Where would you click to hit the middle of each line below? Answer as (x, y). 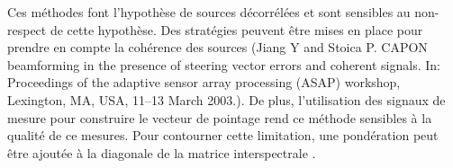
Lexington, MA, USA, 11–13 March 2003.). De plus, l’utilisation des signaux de (226, 99)
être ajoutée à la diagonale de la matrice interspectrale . (162, 152)
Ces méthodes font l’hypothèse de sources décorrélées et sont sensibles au (209, 12)
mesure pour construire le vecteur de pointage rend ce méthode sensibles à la (220, 117)
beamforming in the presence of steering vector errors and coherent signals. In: (224, 64)
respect (27, 29)
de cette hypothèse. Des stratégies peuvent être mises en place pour (236, 29)
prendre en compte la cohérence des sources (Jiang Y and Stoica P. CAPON (217, 47)
